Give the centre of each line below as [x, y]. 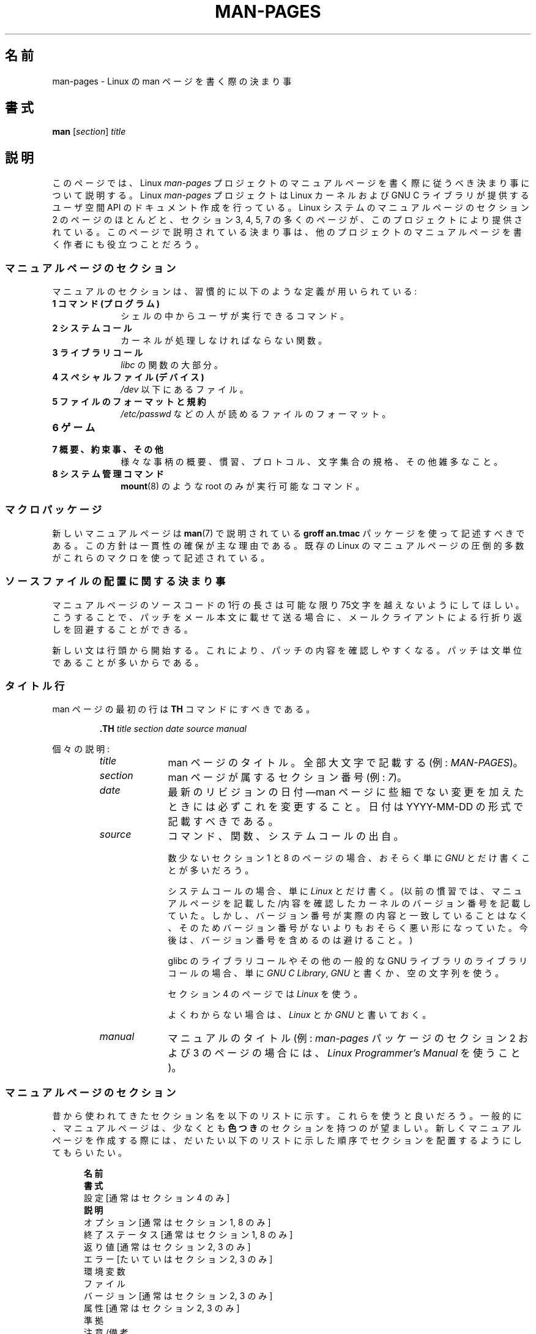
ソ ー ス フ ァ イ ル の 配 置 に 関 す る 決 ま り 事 [115, 582]
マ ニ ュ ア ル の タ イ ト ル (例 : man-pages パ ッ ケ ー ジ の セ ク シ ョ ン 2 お [348, 1038]
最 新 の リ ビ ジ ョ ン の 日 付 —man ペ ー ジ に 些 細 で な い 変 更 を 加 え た [346, 792]
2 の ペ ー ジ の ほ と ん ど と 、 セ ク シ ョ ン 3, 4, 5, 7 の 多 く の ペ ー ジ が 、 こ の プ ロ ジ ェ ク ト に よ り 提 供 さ [288, 220]
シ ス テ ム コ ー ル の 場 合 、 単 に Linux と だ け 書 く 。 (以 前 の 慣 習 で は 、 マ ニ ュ [345, 891]
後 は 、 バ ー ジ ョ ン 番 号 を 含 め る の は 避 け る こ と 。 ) [290, 940]
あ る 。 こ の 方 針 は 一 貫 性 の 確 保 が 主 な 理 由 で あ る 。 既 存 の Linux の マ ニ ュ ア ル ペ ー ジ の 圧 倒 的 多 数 [288, 545]
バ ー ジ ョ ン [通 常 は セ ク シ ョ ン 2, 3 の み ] [178, 1296]
